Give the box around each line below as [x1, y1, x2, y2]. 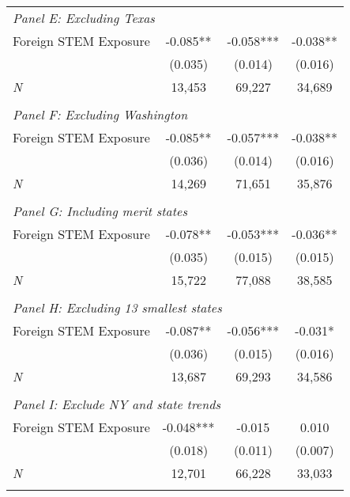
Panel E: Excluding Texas [13, 9, 155, 27]
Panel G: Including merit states [13, 202, 188, 220]
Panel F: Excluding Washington [13, 105, 188, 123]
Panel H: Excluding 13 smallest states [13, 298, 222, 317]
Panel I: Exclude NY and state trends [13, 395, 220, 413]
